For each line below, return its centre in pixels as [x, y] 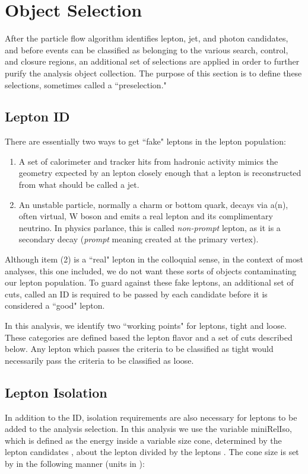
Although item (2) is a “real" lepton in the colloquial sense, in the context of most [154, 259]
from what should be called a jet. [79, 185]
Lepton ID [37, 116]
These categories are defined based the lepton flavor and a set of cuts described [149, 337]
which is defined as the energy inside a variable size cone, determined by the [143, 440]
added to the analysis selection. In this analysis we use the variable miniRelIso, [148, 429]
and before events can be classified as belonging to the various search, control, [147, 49]
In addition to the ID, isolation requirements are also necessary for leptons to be [151, 417]
